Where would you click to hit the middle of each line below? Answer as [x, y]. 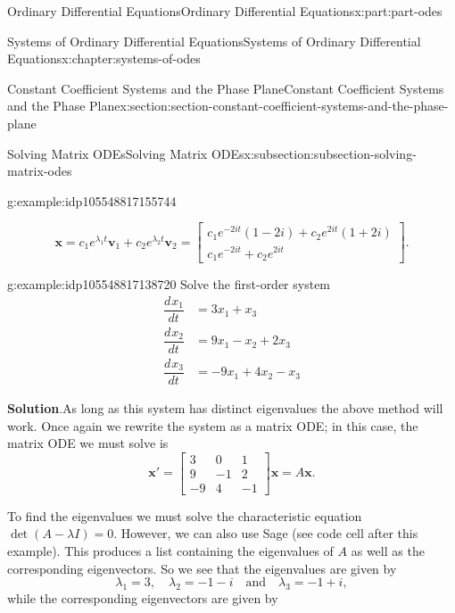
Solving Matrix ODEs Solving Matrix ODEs [126, 153]
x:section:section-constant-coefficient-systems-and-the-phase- [284, 106]
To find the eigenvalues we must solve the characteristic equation [185, 515]
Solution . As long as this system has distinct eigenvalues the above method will [225, 407]
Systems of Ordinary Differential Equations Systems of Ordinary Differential [214, 41]
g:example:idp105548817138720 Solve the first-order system [169, 284]
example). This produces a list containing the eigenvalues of [170, 550]
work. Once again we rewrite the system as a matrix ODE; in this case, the [213, 425]
